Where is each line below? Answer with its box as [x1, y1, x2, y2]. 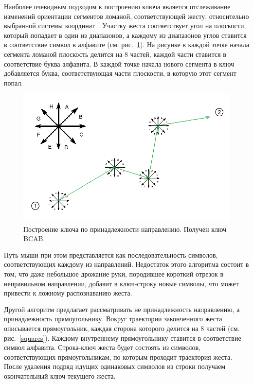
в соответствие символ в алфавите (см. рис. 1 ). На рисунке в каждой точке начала [4, 39, 249, 50]
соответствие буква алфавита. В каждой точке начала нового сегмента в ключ [4, 58, 235, 69]
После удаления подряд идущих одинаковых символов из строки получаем [4, 361, 225, 371]
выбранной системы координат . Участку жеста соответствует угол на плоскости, [4, 20, 246, 31]
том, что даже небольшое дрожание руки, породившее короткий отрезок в [4, 268, 224, 279]
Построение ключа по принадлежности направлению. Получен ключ [23, 224, 226, 234]
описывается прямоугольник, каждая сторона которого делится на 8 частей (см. [4, 323, 240, 333]
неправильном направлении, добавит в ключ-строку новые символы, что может [4, 278, 239, 288]
